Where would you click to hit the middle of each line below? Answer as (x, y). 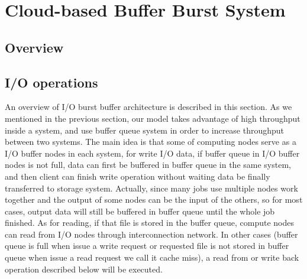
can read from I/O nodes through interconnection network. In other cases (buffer (151, 234)
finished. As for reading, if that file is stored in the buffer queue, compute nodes (150, 223)
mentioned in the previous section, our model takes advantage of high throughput (153, 118)
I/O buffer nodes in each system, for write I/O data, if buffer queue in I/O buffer (152, 153)
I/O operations (51, 82)
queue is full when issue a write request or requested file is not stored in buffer (147, 246)
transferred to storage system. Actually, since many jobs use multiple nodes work (151, 188)
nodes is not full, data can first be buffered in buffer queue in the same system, (148, 165)
